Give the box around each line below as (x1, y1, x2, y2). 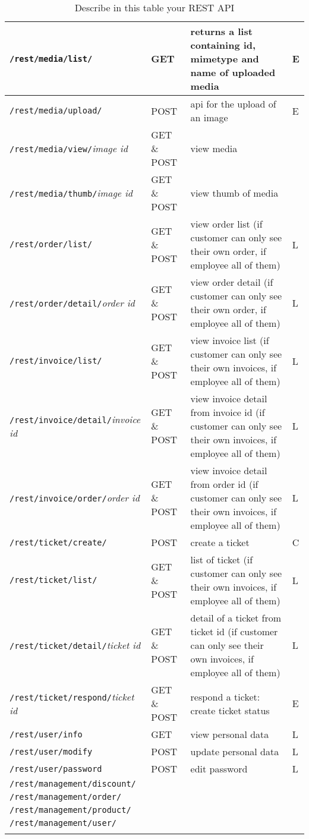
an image (190, 111, 228, 124)
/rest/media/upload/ (10, 106, 102, 115)
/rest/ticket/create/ (10, 537, 107, 547)
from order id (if (190, 477, 258, 491)
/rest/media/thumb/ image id (10, 186, 133, 200)
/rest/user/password (10, 764, 102, 774)
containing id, (190, 38, 256, 52)
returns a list (190, 24, 253, 38)
